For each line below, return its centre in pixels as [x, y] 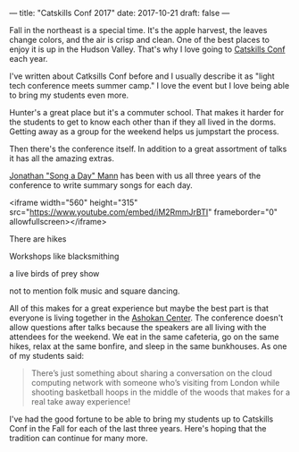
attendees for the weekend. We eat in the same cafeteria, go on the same [144, 337]
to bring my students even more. [69, 95]
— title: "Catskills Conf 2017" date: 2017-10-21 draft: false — [120, 13]
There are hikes [38, 239]
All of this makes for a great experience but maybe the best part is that [139, 308]
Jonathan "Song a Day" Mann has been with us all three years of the [135, 175]
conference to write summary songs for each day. [101, 185]
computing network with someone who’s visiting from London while [155, 383]
